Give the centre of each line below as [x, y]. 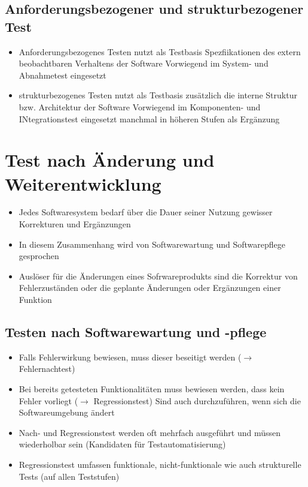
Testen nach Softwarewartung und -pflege [136, 332]
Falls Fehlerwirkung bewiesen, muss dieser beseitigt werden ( [130, 357]
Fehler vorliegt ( [48, 400]
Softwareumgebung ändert [67, 412]
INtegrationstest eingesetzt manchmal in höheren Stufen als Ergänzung [149, 118]
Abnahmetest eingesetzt [62, 75]
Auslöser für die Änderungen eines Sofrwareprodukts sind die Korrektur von [158, 276]
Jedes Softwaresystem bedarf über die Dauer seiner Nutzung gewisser [146, 212]
